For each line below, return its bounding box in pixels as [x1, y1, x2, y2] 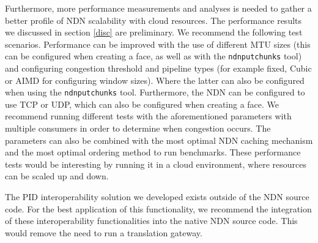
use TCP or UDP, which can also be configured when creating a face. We [5, 97, 279, 110]
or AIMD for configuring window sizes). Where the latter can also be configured [5, 73, 305, 86]
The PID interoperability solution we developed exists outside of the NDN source [5, 190, 309, 203]
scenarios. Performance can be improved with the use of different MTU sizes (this [5, 37, 311, 50]
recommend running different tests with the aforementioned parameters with [5, 110, 292, 122]
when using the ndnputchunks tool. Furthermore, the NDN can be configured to [5, 86, 305, 99]
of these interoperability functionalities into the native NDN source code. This [5, 214, 298, 227]
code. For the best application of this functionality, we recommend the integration [5, 202, 312, 215]
